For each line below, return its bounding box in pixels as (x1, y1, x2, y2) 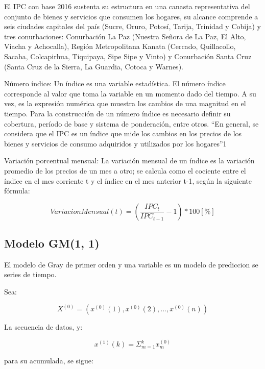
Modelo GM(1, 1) (4, 235, 100, 251)
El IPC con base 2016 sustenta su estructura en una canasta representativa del (4, 1, 250, 11)
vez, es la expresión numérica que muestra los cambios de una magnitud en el (4, 98, 246, 109)
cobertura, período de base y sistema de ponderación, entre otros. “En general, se (4, 118, 259, 129)
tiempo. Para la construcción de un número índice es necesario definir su (4, 108, 231, 118)
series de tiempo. (4, 269, 57, 280)
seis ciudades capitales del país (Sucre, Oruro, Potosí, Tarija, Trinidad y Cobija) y (4, 21, 261, 32)
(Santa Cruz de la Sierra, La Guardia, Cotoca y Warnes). (4, 61, 183, 71)
